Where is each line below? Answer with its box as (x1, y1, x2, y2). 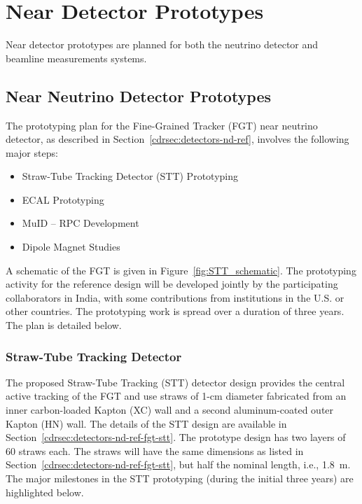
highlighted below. (6, 484, 84, 499)
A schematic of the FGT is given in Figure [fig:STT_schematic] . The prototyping (6, 262, 356, 277)
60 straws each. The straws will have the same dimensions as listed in (6, 443, 304, 458)
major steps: (6, 145, 58, 160)
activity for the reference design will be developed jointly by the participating (6, 276, 338, 291)
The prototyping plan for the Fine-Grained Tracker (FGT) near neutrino (6, 118, 318, 132)
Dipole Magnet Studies (22, 239, 120, 254)
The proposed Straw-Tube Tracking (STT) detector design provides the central (6, 374, 345, 389)
